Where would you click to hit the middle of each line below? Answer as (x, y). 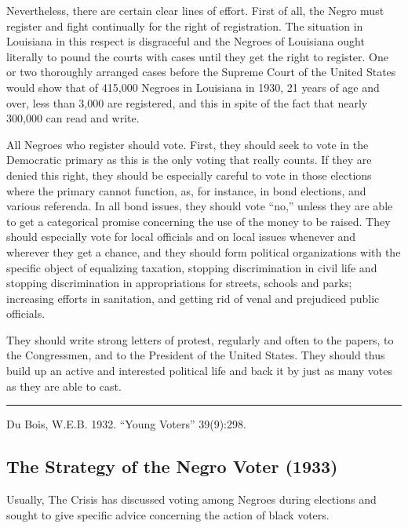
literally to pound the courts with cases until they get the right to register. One (198, 56)
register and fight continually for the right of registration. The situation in (185, 25)
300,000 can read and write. (73, 118)
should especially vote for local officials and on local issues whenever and (181, 237)
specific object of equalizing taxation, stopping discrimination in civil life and (192, 267)
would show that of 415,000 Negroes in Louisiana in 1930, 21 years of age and (193, 87)
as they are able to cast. (64, 386)
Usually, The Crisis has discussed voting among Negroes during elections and (191, 499)
